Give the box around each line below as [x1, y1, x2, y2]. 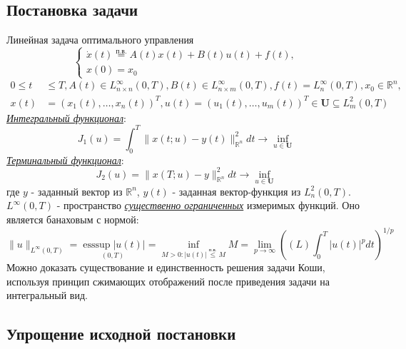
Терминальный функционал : [6, 152, 124, 167]
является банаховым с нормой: [6, 212, 139, 227]
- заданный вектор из [31, 183, 123, 198]
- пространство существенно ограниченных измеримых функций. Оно [56, 198, 360, 213]
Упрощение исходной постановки [6, 323, 236, 345]
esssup [83, 240, 111, 251]
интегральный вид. [6, 288, 88, 303]
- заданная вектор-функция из [172, 183, 301, 198]
